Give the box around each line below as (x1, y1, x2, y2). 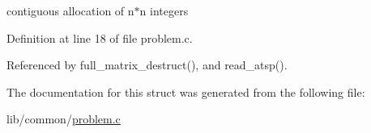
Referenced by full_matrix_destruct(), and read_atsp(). (6, 56, 288, 73)
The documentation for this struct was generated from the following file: (6, 83, 365, 100)
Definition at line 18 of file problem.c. (6, 29, 193, 46)
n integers (139, 2, 189, 19)
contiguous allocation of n (6, 2, 134, 19)
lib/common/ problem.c (6, 110, 121, 127)
